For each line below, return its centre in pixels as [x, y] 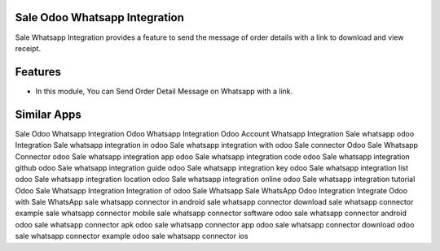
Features [38, 72]
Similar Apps [48, 114]
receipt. [28, 48]
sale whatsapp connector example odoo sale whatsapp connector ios [132, 236]
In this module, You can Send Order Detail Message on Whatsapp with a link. [164, 91]
